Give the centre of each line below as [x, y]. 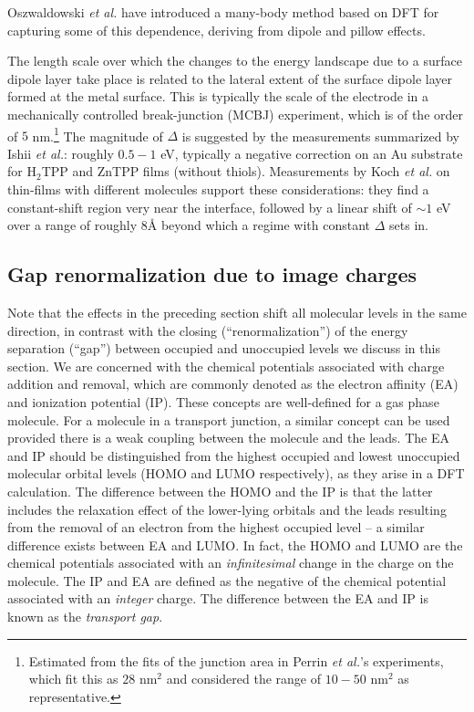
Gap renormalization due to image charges [212, 274]
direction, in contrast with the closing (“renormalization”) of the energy [208, 330]
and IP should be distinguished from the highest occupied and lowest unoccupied [234, 455]
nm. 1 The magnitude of [98, 134]
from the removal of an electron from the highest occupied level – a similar [216, 527]
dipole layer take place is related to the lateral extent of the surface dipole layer [230, 78]
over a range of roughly [72, 225]
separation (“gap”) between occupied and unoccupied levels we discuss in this [224, 348]
